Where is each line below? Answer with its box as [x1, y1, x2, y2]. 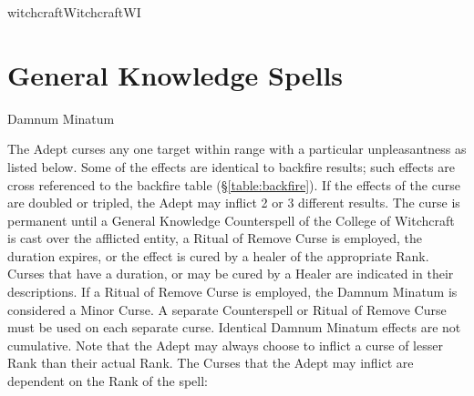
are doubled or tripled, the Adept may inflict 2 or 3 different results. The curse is [7, 193, 460, 212]
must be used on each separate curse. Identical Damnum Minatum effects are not [7, 318, 461, 337]
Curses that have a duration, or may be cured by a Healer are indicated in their [7, 264, 454, 283]
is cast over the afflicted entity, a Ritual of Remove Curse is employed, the [7, 228, 422, 248]
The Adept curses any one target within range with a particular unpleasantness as [7, 139, 467, 158]
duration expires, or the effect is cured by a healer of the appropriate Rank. [7, 246, 429, 265]
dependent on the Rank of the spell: [7, 371, 209, 391]
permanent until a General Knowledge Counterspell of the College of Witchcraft [7, 210, 455, 229]
